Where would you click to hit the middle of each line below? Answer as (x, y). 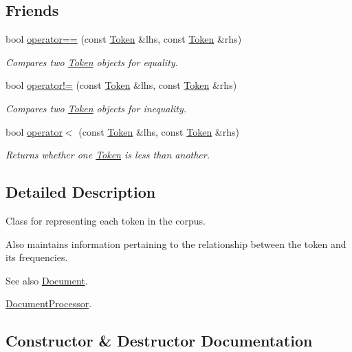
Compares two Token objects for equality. (92, 62)
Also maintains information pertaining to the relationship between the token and (176, 244)
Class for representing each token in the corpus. (106, 220)
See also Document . (47, 280)
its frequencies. (37, 257)
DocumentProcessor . (49, 303)
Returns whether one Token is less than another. (108, 155)
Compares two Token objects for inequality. (96, 108)
